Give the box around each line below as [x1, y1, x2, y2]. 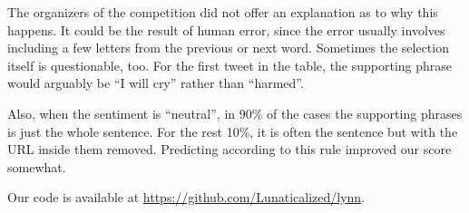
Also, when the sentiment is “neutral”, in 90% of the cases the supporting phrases [7, 103, 463, 122]
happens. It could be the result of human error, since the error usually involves [7, 20, 445, 39]
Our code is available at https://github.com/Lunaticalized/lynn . [7, 188, 366, 207]
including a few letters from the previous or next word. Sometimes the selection [7, 38, 449, 57]
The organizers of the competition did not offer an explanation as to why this [7, 3, 438, 21]
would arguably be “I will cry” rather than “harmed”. [7, 73, 304, 92]
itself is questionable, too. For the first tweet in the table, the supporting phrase [7, 55, 453, 74]
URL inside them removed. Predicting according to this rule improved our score [7, 140, 452, 159]
